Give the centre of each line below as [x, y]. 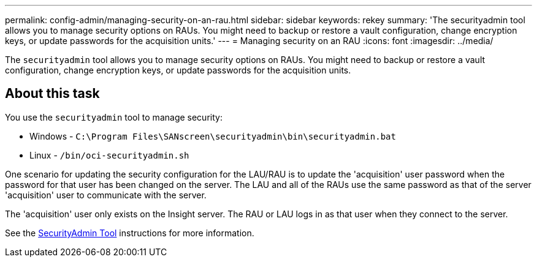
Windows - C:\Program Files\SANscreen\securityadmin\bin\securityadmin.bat [213, 136]
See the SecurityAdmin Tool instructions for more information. [130, 233]
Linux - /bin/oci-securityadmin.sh [109, 155]
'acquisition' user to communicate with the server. [106, 195]
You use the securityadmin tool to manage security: [114, 117]
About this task [52, 94]
